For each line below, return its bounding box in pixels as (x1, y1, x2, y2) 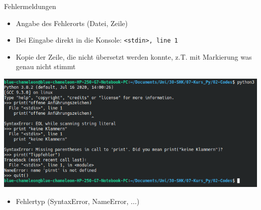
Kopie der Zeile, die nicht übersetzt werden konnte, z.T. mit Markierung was (16, 51, 252, 62)
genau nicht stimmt (16, 61, 76, 72)
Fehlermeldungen (4, 1, 56, 11)
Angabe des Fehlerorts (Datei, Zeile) (16, 18, 128, 28)
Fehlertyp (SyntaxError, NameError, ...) (16, 196, 140, 206)
